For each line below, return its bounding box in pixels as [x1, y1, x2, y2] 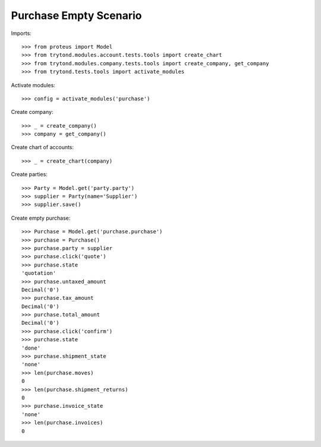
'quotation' [21, 270, 56, 277]
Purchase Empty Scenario [11, 9, 142, 22]
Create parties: [11, 171, 48, 178]
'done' [21, 344, 41, 351]
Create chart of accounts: [11, 144, 74, 151]
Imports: [11, 30, 32, 37]
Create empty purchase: [11, 214, 71, 221]
